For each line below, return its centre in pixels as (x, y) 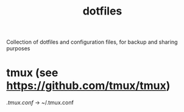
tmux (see (32, 73)
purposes (18, 48)
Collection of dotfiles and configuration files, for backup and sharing (92, 42)
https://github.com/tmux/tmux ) (88, 86)
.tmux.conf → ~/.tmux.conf (40, 103)
